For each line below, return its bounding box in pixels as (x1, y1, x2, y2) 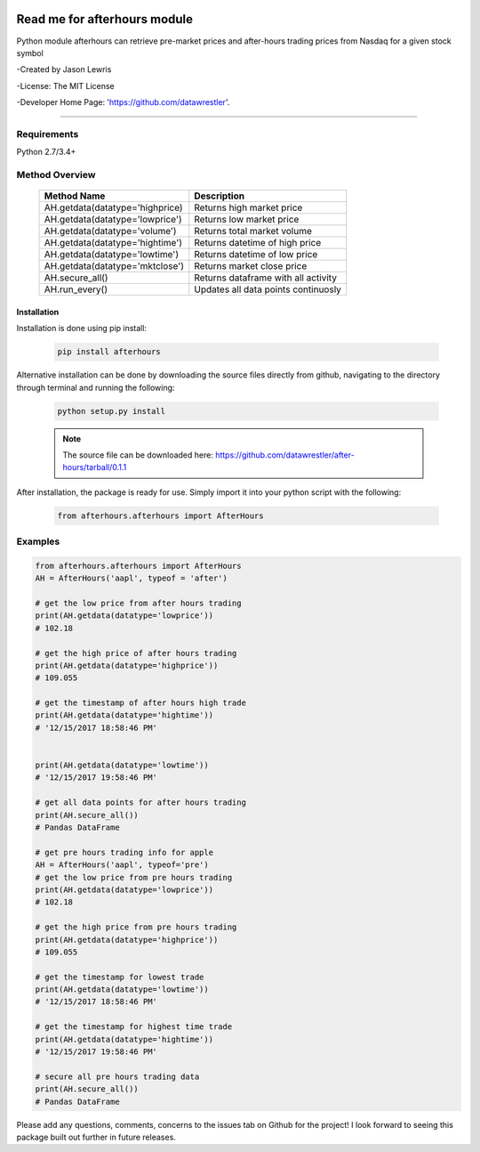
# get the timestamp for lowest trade (35, 971, 204, 982)
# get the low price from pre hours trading (35, 872, 233, 882)
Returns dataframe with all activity (194, 272, 338, 284)
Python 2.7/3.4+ (16, 147, 76, 158)
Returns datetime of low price (194, 248, 318, 261)
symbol (16, 47, 44, 58)
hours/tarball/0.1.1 (62, 462, 127, 473)
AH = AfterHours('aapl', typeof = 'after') (35, 573, 228, 583)
